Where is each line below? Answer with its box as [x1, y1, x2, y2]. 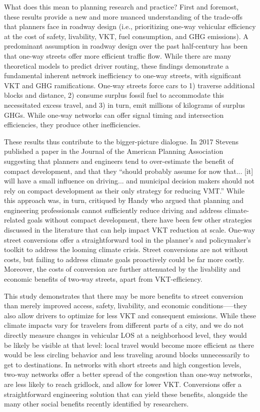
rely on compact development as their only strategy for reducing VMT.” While [4, 185, 245, 195]
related [4, 215, 25, 225]
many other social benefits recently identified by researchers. [4, 398, 189, 409]
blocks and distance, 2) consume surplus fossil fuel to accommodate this [4, 90, 224, 100]
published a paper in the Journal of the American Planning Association [4, 146, 223, 156]
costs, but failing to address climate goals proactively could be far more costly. [4, 254, 244, 264]
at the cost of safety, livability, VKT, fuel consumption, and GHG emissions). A [4, 31, 248, 41]
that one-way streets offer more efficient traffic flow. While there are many [4, 50, 231, 61]
